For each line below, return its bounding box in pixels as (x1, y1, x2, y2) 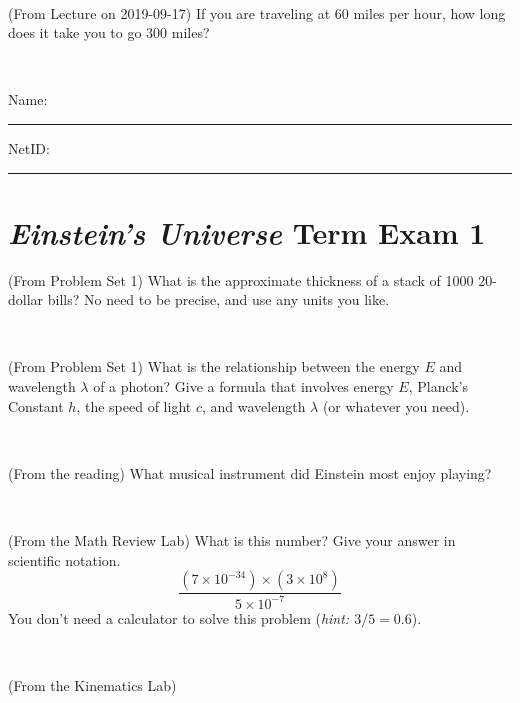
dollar (8, 289, 44, 310)
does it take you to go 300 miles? (8, 22, 210, 43)
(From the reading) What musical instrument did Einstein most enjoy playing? (8, 462, 492, 483)
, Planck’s (408, 376, 469, 397)
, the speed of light (76, 395, 192, 416)
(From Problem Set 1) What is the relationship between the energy (8, 356, 420, 377)
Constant (8, 395, 64, 416)
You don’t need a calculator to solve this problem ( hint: (8, 607, 350, 628)
